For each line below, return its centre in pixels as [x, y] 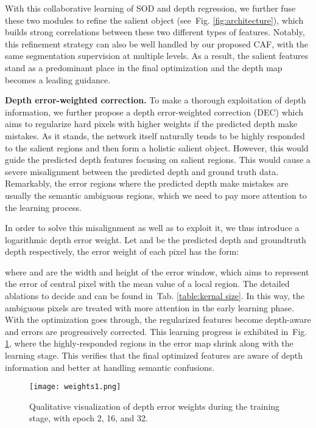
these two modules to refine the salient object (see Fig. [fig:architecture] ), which [154, 20]
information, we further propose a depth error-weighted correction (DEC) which [154, 112]
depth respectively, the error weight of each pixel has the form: [122, 251]
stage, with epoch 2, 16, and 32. [89, 418]
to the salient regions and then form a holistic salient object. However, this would [157, 147]
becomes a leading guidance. [58, 79]
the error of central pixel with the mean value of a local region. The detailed [147, 284]
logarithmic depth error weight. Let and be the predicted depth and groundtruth [156, 239]
